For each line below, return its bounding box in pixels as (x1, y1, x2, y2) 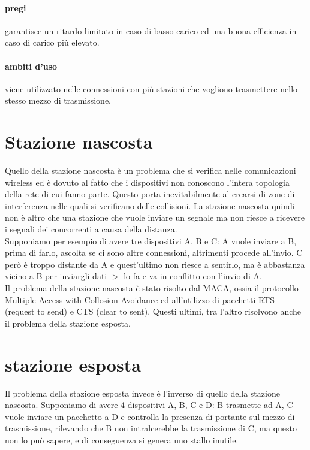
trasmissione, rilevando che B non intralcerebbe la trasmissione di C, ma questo (5, 422, 297, 434)
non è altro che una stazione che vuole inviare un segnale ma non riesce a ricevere (5, 211, 305, 224)
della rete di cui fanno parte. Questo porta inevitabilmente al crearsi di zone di (5, 188, 295, 200)
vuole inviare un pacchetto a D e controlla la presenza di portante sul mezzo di (5, 410, 295, 422)
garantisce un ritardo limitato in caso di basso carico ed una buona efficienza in (5, 24, 297, 37)
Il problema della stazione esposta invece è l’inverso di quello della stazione (5, 386, 280, 399)
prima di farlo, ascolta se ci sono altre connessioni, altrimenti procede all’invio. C (5, 246, 303, 259)
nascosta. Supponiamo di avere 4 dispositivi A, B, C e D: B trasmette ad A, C (5, 398, 293, 411)
